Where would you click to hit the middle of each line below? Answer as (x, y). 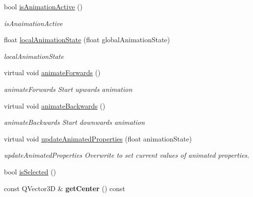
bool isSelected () (30, 171)
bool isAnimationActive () (43, 6)
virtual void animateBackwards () (55, 105)
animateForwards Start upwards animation (68, 89)
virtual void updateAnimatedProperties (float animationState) (98, 138)
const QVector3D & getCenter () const (65, 188)
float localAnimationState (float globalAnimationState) (87, 40)
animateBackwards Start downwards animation (74, 122)
